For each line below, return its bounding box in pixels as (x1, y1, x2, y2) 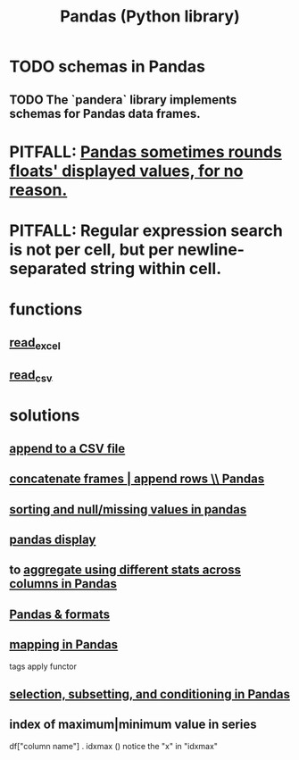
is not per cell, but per (9, 239, 174, 260)
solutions (9, 405, 80, 426)
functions (9, 299, 83, 320)
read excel (9, 335, 61, 352)
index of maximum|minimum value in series (9, 717, 257, 732)
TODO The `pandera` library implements (9, 92, 237, 107)
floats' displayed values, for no (9, 161, 244, 180)
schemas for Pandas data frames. (9, 105, 201, 121)
